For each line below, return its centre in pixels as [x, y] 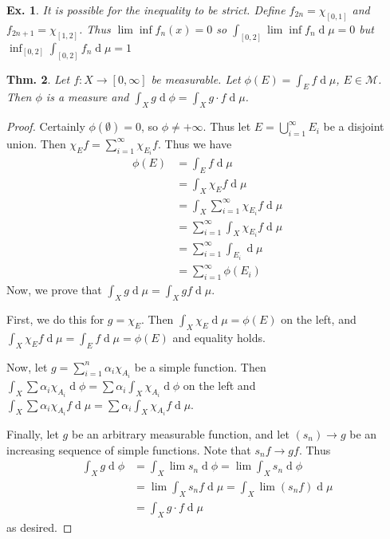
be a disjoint [354, 126]
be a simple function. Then [200, 366]
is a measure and [87, 97]
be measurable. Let [196, 79]
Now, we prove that [54, 290]
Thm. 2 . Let [38, 79]
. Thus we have [195, 143]
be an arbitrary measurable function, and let [180, 434]
